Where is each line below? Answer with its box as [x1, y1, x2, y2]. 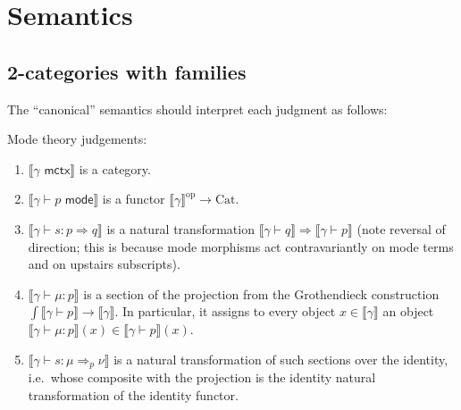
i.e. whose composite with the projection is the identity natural [28, 368, 376, 387]
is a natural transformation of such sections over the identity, [113, 349, 448, 368]
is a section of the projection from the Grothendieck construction [83, 284, 440, 303]
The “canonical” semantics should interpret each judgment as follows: [7, 99, 388, 118]
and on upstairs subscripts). [28, 255, 180, 273]
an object [382, 302, 434, 321]
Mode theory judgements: [7, 130, 147, 148]
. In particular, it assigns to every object [114, 302, 336, 321]
